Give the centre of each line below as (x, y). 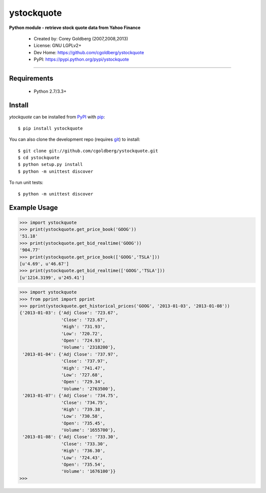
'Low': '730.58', (82, 416)
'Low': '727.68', (82, 375)
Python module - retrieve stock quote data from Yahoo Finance (75, 28)
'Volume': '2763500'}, (88, 389)
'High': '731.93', (83, 327)
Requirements (31, 78)
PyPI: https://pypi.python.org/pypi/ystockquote (81, 60)
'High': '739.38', (83, 409)
